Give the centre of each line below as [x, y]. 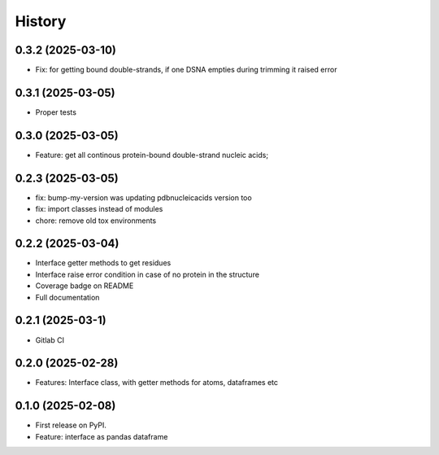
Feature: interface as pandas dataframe [102, 436]
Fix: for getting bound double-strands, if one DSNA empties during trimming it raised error [186, 70]
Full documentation [67, 297]
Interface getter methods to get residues [103, 263]
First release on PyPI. [71, 425]
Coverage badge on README [85, 286]
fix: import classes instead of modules [99, 209]
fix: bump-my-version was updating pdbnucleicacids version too [143, 197]
